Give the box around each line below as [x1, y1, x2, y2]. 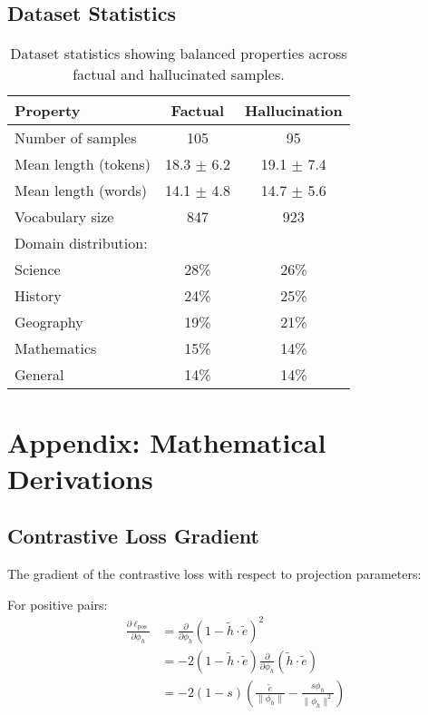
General [15, 364, 64, 386]
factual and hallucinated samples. [73, 64, 285, 85]
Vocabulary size [15, 206, 114, 228]
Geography [15, 311, 83, 333]
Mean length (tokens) [15, 153, 151, 175]
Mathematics [15, 338, 97, 359]
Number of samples [15, 127, 137, 149]
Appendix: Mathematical [7, 424, 326, 461]
